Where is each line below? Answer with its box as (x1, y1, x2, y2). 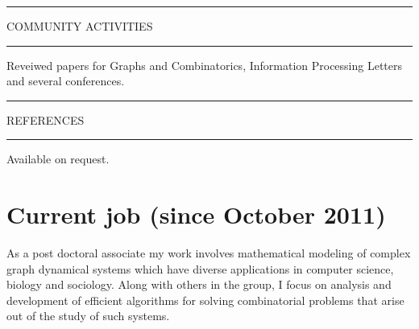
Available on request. (6, 150, 110, 167)
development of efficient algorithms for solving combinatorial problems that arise (6, 291, 404, 308)
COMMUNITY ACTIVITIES (6, 18, 153, 34)
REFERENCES (6, 111, 85, 128)
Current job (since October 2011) (6, 198, 386, 231)
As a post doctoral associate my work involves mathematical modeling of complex (6, 245, 411, 261)
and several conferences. (6, 72, 125, 89)
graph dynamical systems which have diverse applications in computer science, (6, 260, 394, 277)
